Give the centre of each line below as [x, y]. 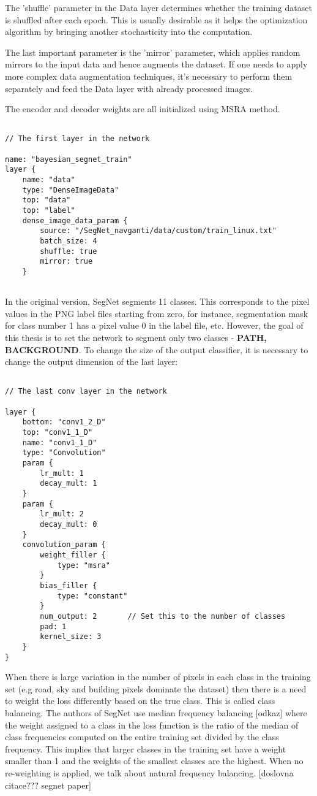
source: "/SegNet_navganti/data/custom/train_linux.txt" [158, 231]
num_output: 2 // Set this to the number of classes [163, 616]
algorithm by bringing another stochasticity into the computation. [129, 32]
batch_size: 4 [69, 241]
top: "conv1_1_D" [58, 433]
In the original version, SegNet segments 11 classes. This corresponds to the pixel [157, 301]
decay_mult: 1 [69, 484]
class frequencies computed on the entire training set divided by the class [142, 737]
